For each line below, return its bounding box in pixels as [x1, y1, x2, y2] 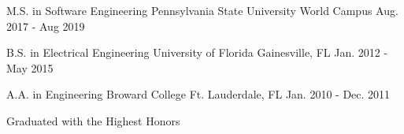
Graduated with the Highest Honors [6, 112, 180, 128]
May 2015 [6, 59, 54, 76]
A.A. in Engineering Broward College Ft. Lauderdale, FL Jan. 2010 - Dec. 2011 [6, 86, 391, 102]
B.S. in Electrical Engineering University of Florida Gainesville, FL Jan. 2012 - [6, 44, 388, 61]
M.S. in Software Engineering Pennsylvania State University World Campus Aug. [6, 2, 398, 18]
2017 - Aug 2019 [6, 17, 85, 34]
